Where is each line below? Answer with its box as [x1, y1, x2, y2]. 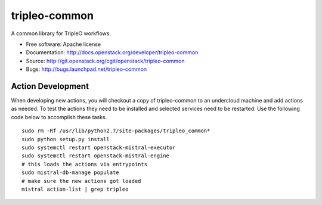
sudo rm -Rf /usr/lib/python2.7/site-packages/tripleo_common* [21, 128, 210, 134]
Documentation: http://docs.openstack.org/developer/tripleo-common [26, 49, 199, 56]
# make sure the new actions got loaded [21, 178, 141, 184]
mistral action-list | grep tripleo [21, 185, 129, 192]
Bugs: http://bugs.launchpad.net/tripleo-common [26, 66, 147, 73]
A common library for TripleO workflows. [11, 30, 112, 37]
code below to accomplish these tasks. [11, 113, 107, 120]
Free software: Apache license [26, 41, 101, 48]
